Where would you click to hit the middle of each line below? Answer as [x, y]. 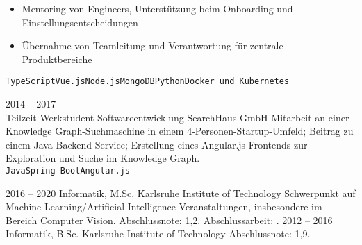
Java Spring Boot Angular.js [68, 171]
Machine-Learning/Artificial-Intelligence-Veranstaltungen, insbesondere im [164, 206]
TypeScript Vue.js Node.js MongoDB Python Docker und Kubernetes [148, 82]
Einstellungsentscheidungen [80, 22]
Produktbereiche [57, 59]
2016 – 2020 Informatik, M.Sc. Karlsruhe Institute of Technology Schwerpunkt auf [181, 193]
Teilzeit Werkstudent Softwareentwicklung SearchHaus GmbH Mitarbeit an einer [178, 117]
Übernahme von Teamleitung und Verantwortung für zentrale [153, 45]
